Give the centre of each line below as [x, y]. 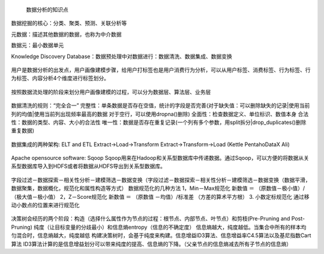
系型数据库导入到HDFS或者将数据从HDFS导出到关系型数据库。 [88, 166]
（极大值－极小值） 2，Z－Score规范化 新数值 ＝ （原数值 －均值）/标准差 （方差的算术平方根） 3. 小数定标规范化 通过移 [160, 196]
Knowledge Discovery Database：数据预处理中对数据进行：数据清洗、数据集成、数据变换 [121, 56]
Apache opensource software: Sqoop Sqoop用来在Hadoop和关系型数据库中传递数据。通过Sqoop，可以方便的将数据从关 [160, 158]
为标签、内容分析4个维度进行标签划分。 [60, 78]
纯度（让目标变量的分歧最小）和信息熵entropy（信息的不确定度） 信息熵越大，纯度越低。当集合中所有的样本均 [170, 227]
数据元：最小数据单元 [37, 46]
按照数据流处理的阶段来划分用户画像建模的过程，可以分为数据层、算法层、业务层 [111, 92]
